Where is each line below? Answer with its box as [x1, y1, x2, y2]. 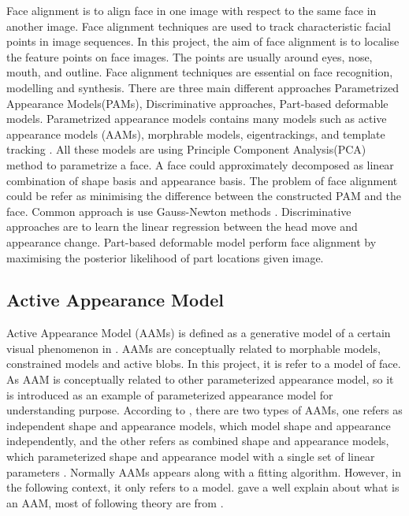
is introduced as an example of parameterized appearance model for [6, 386, 333, 403]
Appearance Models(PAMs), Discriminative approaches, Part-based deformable [6, 95, 389, 111]
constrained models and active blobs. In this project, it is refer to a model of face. [6, 355, 401, 372]
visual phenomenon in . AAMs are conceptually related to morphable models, [6, 340, 381, 356]
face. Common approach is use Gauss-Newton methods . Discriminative [6, 202, 351, 219]
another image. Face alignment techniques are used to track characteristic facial [6, 17, 391, 34]
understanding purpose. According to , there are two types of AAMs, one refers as [6, 402, 403, 418]
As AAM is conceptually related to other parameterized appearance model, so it [6, 371, 394, 388]
